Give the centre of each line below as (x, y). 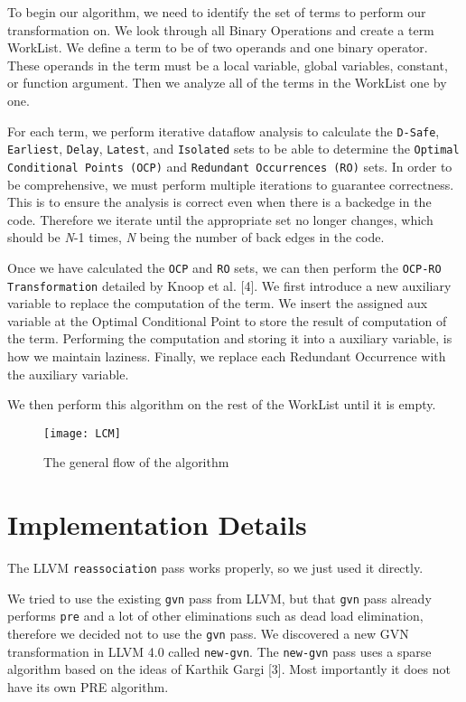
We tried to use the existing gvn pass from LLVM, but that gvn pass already (219, 598)
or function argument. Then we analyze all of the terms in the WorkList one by (227, 83)
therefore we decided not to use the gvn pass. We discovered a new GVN (208, 634)
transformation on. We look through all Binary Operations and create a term (221, 29)
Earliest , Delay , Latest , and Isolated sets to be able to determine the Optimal (233, 149)
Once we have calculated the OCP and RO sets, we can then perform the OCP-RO (224, 267)
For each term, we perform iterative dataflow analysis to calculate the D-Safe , (224, 131)
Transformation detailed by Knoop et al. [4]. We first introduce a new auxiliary (229, 285)
